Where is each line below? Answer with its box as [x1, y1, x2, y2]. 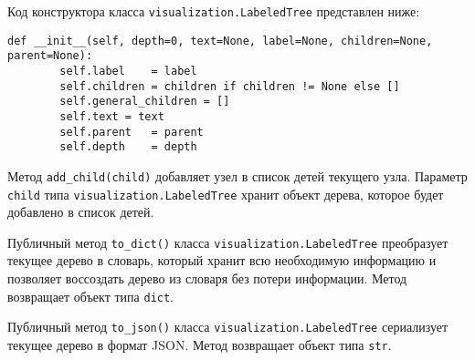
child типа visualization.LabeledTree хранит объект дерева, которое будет [7, 184, 444, 203]
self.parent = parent [59, 125, 204, 139]
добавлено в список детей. [7, 202, 154, 221]
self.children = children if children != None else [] [59, 79, 400, 93]
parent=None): [7, 49, 93, 63]
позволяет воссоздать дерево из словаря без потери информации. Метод [7, 269, 407, 288]
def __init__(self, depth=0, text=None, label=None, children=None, [7, 34, 433, 47]
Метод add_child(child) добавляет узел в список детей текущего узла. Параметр [7, 166, 468, 185]
